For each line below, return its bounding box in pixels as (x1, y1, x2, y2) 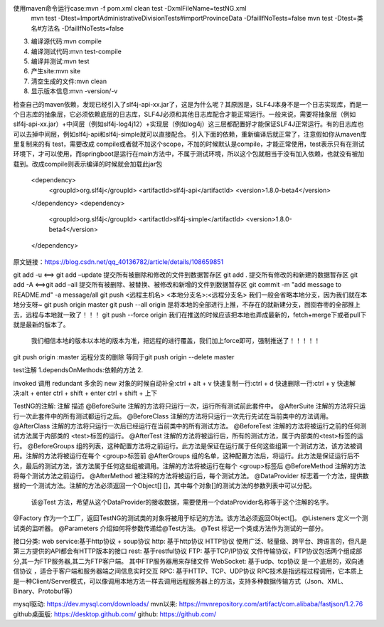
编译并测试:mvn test (31, 57, 90, 65)
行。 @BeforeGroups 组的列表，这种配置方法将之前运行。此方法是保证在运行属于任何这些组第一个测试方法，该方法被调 (13, 441, 363, 450)
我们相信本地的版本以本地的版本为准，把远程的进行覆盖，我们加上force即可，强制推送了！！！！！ (31, 337, 321, 345)
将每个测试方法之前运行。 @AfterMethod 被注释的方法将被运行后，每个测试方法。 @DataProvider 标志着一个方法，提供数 (13, 472, 369, 480)
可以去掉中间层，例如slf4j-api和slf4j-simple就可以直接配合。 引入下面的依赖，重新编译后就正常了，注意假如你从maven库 (13, 130, 367, 138)
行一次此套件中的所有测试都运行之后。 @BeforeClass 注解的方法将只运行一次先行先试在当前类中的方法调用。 (13, 411, 333, 420)
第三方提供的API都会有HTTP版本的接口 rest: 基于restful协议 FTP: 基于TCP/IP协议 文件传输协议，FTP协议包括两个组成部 (13, 547, 363, 555)
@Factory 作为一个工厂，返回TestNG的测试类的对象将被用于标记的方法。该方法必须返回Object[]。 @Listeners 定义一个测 (13, 514, 368, 522)
